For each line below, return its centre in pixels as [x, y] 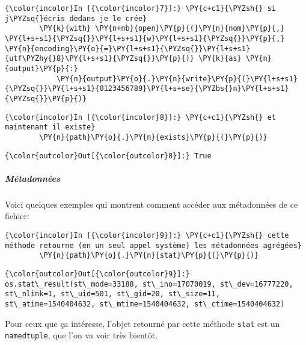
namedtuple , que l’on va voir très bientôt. [81, 335]
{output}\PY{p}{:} [41, 68]
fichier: [17, 216]
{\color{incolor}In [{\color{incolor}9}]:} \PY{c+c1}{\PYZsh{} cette [147, 235]
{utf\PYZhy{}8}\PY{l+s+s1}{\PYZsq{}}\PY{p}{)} [99, 59]
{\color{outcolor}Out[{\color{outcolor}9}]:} [97, 274]
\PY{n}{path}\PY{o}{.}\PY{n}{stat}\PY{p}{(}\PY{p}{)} [149, 256]
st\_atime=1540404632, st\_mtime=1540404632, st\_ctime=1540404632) [145, 304]
